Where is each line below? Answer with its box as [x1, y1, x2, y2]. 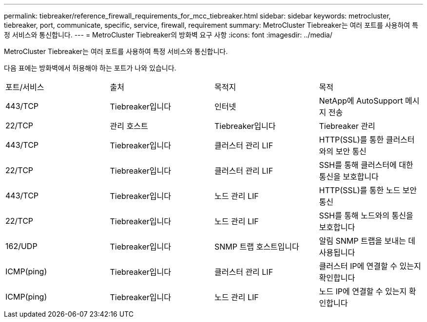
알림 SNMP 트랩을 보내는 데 [319, 236, 415, 246]
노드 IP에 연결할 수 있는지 [319, 286, 407, 296]
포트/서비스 [5, 82, 44, 92]
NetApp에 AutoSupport [319, 96, 403, 106]
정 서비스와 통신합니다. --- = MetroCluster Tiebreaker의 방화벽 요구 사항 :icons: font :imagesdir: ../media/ [4, 31, 332, 39]
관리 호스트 [110, 121, 148, 131]
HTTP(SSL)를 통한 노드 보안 [319, 185, 417, 195]
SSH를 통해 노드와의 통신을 [319, 211, 413, 220]
